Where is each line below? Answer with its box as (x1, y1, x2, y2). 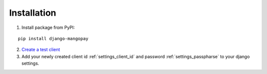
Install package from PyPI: (21, 25, 75, 30)
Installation (9, 7, 56, 18)
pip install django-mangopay (18, 36, 89, 41)
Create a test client (21, 47, 60, 52)
